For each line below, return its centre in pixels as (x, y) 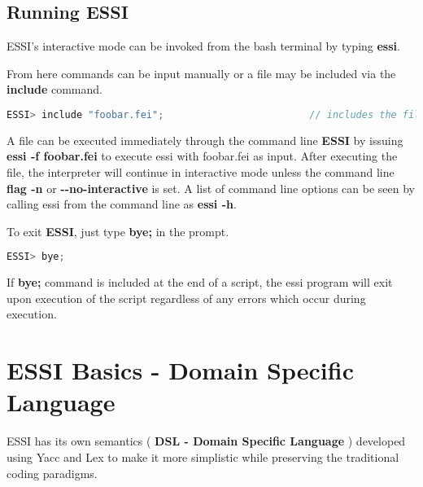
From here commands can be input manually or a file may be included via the (201, 73)
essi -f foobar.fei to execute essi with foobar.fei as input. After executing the (202, 156)
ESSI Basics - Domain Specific (180, 370)
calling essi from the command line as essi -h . (122, 204)
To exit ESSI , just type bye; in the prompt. (118, 231)
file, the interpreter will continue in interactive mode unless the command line (201, 172)
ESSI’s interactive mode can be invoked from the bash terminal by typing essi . (203, 46)
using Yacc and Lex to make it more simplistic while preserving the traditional (203, 456)
